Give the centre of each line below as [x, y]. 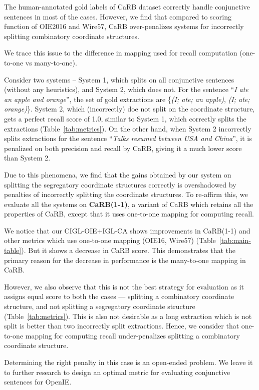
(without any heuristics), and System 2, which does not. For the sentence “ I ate [126, 89]
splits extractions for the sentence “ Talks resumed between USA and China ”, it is [128, 138]
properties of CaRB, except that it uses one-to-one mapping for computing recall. [129, 214]
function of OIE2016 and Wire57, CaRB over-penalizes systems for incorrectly [124, 26]
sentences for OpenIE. [38, 382]
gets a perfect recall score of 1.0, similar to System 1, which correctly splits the [125, 118]
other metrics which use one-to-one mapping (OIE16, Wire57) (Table [110, 240]
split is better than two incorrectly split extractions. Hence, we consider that [122, 326]
